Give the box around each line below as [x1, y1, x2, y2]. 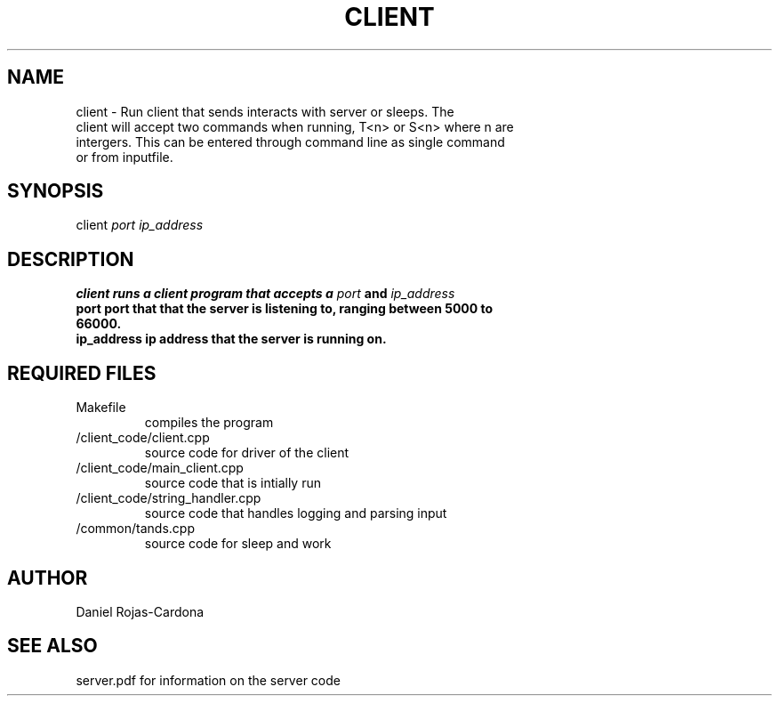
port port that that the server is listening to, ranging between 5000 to [76, 301, 494, 317]
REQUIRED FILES [7, 361, 157, 384]
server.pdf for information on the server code [76, 672, 341, 688]
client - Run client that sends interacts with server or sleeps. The [76, 103, 454, 119]
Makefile [76, 400, 126, 416]
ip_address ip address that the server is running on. [76, 331, 387, 347]
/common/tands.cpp [76, 521, 195, 537]
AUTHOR [7, 566, 88, 589]
